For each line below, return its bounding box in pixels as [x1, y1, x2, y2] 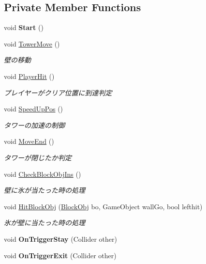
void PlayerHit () [4, 71, 55, 81]
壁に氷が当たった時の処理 [4, 185, 85, 195]
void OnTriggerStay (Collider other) [4, 233, 117, 244]
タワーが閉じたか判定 [4, 152, 72, 162]
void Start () [4, 22, 44, 32]
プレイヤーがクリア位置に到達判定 [4, 87, 112, 97]
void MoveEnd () [4, 136, 54, 146]
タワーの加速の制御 [4, 120, 65, 130]
